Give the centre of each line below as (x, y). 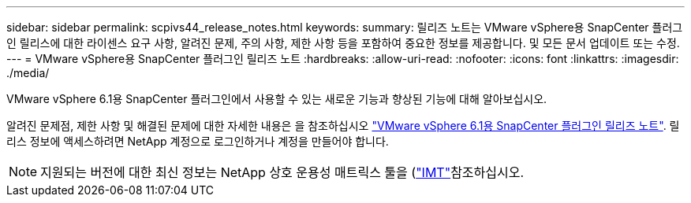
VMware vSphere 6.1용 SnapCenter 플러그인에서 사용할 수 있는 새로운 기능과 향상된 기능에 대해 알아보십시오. (277, 99)
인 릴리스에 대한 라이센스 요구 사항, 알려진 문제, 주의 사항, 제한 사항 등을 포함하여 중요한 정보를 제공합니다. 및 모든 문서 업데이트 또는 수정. (343, 43)
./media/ (28, 73)
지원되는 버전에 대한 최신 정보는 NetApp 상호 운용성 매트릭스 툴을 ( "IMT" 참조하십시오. (282, 172)
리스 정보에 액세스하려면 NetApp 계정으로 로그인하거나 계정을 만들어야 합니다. (198, 141)
